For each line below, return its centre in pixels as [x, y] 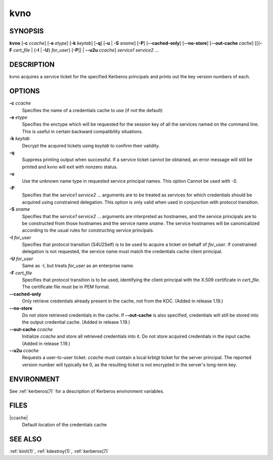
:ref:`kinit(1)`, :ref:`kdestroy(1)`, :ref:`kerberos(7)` [59, 451]
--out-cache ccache [31, 329]
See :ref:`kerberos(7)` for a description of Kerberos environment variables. [87, 391]
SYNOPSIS [27, 31]
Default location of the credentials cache [64, 425]
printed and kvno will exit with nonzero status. [70, 167]
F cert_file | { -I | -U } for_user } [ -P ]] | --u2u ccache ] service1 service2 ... [84, 50]
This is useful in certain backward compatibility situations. [83, 131]
